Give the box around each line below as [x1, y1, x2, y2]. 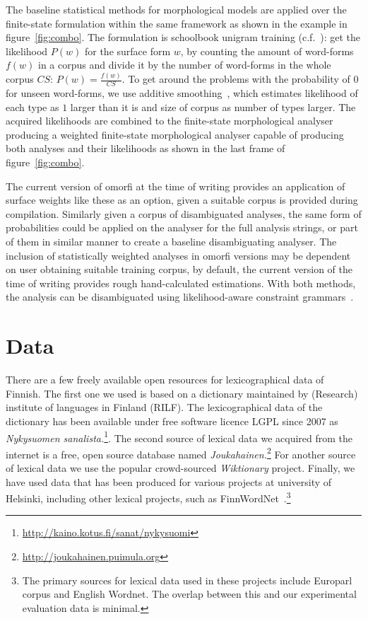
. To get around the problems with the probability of [121, 71, 350, 86]
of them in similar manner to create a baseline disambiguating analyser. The [6, 234, 337, 249]
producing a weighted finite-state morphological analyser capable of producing [6, 127, 344, 141]
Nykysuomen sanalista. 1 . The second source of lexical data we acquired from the [6, 428, 353, 445]
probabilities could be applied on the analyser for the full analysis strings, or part [6, 220, 358, 235]
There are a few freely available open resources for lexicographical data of [6, 372, 324, 387]
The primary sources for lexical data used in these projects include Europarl [22, 572, 352, 587]
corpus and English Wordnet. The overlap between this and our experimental [22, 586, 357, 601]
